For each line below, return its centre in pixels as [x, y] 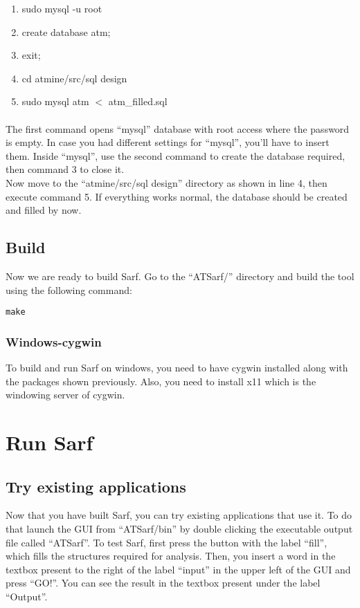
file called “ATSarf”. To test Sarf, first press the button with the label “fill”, [166, 542]
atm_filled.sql [138, 101]
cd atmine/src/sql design [74, 78]
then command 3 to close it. [65, 169]
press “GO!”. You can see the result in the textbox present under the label [163, 583]
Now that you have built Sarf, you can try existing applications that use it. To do [179, 515]
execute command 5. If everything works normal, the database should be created [177, 196]
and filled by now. [44, 210]
